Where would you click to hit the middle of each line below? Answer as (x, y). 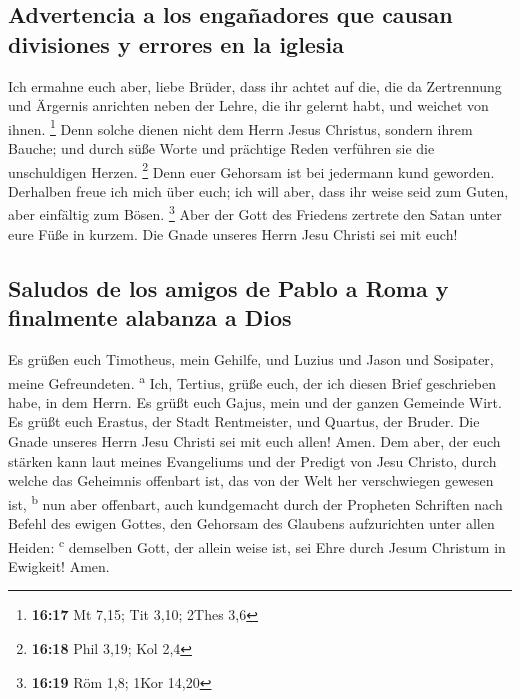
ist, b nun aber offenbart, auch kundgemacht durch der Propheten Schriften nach (255, 502)
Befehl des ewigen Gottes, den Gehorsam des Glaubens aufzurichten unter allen (251, 522)
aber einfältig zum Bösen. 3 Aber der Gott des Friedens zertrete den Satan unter (255, 213)
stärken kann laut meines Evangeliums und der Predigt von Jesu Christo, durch (252, 460)
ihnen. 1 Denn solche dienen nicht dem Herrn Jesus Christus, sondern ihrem (240, 127)
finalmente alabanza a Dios (150, 317)
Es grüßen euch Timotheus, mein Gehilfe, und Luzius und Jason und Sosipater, (251, 358)
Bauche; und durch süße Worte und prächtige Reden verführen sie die (221, 148)
